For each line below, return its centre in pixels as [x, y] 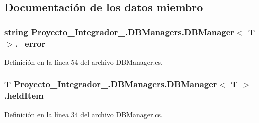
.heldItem [24, 96]
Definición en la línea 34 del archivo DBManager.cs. [83, 114]
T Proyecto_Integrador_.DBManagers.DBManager [111, 84]
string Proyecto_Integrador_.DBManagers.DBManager [119, 32]
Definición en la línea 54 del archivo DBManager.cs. [83, 62]
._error [30, 43]
